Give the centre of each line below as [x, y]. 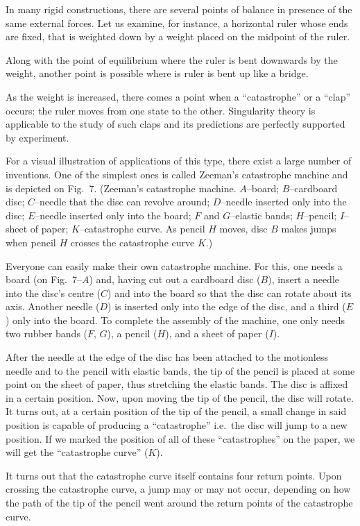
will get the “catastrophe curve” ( [77, 452]
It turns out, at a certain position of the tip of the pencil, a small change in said [176, 411]
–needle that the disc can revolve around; [122, 202]
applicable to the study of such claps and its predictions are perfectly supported [175, 124]
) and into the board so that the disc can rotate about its [230, 292]
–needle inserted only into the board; [113, 215]
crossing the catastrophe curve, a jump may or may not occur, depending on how [178, 489]
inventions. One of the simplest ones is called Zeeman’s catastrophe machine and [177, 174]
